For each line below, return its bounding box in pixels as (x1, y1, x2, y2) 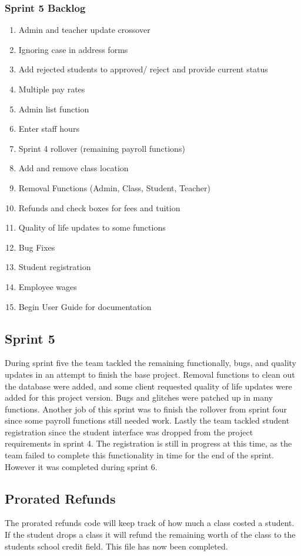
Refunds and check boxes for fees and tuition (18, 201, 180, 214)
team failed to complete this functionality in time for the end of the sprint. (5, 449, 274, 461)
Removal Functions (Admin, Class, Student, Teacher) (18, 181, 210, 194)
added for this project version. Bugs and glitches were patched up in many (5, 391, 273, 404)
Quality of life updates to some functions (18, 221, 166, 234)
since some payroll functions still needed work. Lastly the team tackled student (5, 414, 290, 427)
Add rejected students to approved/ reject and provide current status (18, 63, 268, 75)
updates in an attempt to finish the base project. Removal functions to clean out (5, 368, 295, 380)
